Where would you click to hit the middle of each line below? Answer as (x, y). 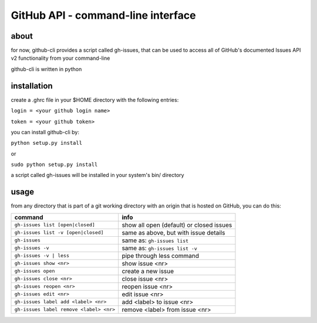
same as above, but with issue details (173, 233)
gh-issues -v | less (42, 256)
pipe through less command (161, 256)
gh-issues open (35, 271)
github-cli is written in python (46, 69)
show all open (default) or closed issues (177, 225)
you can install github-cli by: (45, 132)
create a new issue (148, 271)
